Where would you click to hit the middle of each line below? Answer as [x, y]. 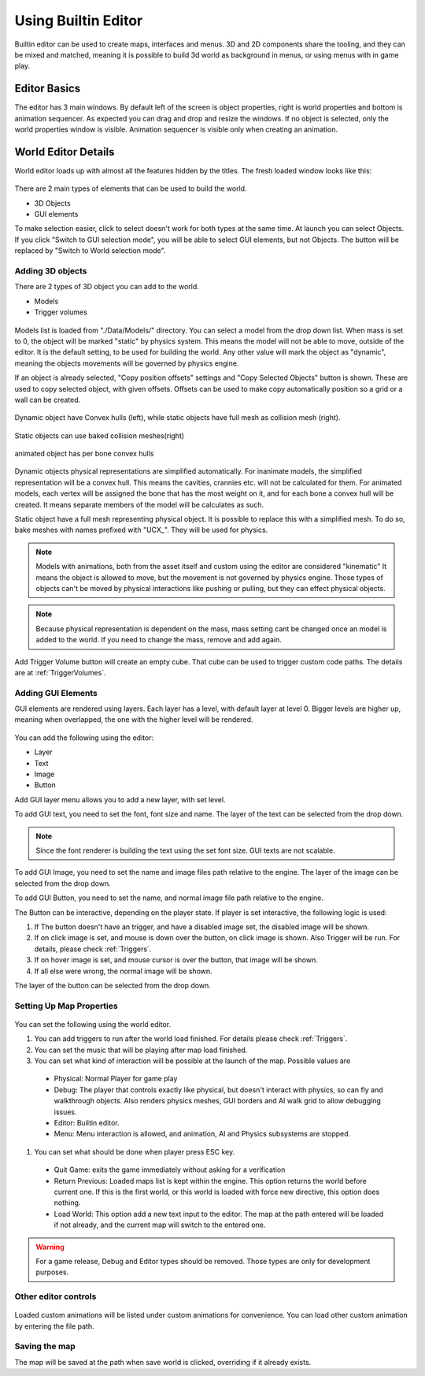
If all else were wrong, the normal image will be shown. [123, 971]
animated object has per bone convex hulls [84, 454]
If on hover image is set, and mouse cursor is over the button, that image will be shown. [176, 960]
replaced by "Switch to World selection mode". [90, 251]
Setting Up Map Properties [66, 1006]
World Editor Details [65, 152]
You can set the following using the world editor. [93, 1024]
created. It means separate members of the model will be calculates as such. [139, 504]
